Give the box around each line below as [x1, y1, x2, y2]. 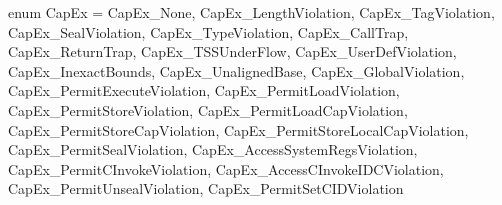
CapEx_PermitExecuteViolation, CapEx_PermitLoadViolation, [8, 80, 400, 101]
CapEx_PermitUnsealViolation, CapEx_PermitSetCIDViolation [8, 178, 404, 199]
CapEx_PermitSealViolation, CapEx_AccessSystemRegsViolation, [8, 139, 418, 160]
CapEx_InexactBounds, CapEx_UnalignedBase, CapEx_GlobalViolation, [8, 60, 465, 81]
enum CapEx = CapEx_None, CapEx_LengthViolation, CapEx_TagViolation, [8, 2, 495, 22]
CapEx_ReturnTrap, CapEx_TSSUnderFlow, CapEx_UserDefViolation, [8, 41, 457, 62]
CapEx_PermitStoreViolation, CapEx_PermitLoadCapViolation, [8, 99, 408, 120]
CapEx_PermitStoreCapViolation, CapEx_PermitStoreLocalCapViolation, [8, 119, 469, 140]
